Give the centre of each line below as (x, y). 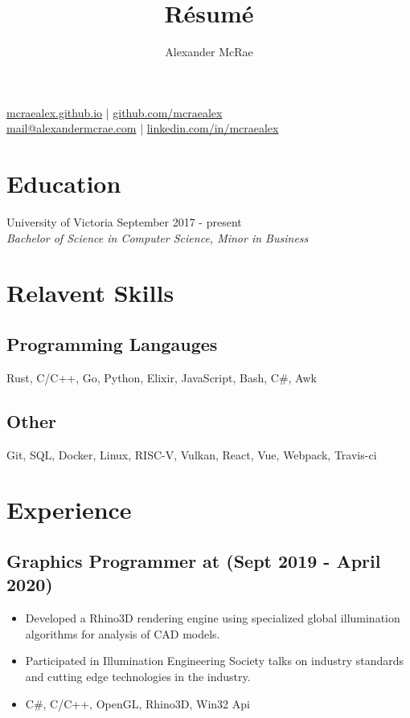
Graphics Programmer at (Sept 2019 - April (194, 560)
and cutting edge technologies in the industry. (138, 676)
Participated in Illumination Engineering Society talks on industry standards (215, 661)
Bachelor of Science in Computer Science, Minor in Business (158, 237)
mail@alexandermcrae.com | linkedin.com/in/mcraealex (143, 128)
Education (64, 184)
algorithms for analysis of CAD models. (123, 633)
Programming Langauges (112, 343)
